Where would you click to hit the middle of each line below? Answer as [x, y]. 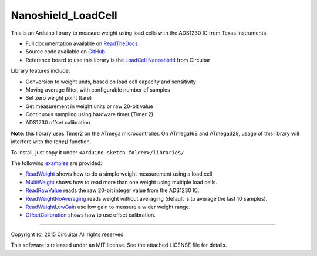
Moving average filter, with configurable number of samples [98, 90]
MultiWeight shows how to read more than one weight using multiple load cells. [121, 182]
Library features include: [41, 71]
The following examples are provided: [56, 163]
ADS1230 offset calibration [58, 123]
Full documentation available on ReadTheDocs [82, 43]
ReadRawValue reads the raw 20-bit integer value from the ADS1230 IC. [112, 190]
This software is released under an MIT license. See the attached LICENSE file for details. [119, 245]
